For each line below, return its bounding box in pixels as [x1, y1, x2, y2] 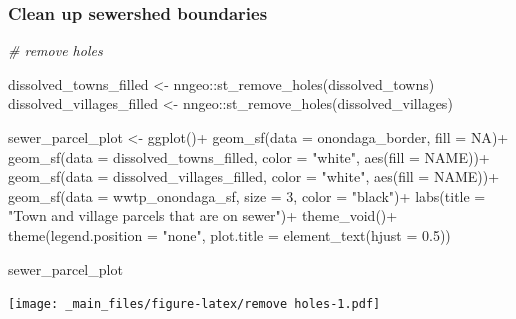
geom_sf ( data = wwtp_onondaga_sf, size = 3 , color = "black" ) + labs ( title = [8, 185, 486, 206]
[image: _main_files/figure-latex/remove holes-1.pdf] [8, 297, 381, 312]
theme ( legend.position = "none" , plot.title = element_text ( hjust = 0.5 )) [8, 224, 451, 245]
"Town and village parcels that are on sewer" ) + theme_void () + [8, 205, 398, 226]
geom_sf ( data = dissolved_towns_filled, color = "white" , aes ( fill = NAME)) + [8, 146, 490, 167]
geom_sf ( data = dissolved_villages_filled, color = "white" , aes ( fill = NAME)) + [8, 166, 500, 187]
